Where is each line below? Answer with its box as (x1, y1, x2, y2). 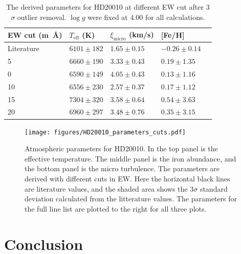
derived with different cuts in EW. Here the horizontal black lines (25, 173, 230, 183)
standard (200, 183, 228, 194)
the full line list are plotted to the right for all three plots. (25, 203, 207, 214)
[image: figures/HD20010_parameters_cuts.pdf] (25, 128, 186, 136)
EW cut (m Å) (8, 29, 62, 40)
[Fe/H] (161, 29, 185, 40)
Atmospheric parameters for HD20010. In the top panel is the (25, 143, 218, 154)
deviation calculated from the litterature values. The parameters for (25, 193, 237, 204)
